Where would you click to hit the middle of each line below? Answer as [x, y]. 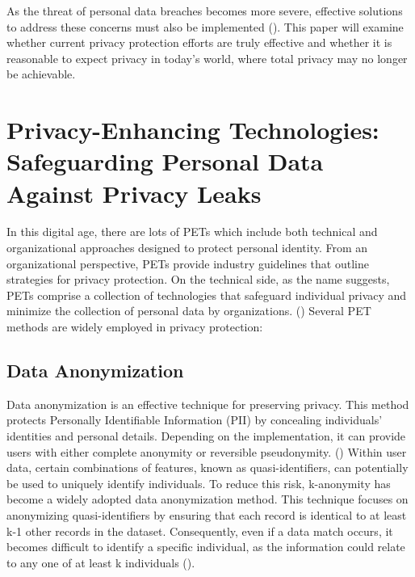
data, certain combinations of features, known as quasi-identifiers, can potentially [207, 467]
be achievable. [41, 74]
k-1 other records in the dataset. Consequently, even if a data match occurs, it [200, 531]
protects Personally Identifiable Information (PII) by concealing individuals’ [195, 420]
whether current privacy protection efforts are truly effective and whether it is [199, 42]
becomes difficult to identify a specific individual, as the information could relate [206, 547]
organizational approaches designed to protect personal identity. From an [187, 248]
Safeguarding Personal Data [165, 161]
